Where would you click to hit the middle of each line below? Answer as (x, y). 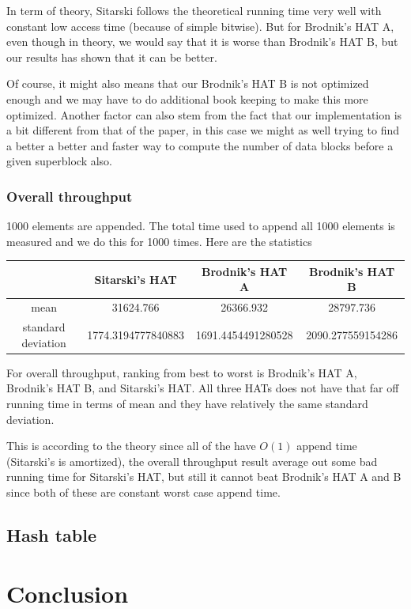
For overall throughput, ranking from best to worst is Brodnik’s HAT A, (182, 372)
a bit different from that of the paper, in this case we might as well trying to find (203, 130)
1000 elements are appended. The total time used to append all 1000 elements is (201, 226)
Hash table (51, 534)
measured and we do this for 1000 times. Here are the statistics (159, 241)
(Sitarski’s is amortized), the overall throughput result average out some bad (192, 461)
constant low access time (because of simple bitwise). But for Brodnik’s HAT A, (200, 26)
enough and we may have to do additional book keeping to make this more (187, 98)
